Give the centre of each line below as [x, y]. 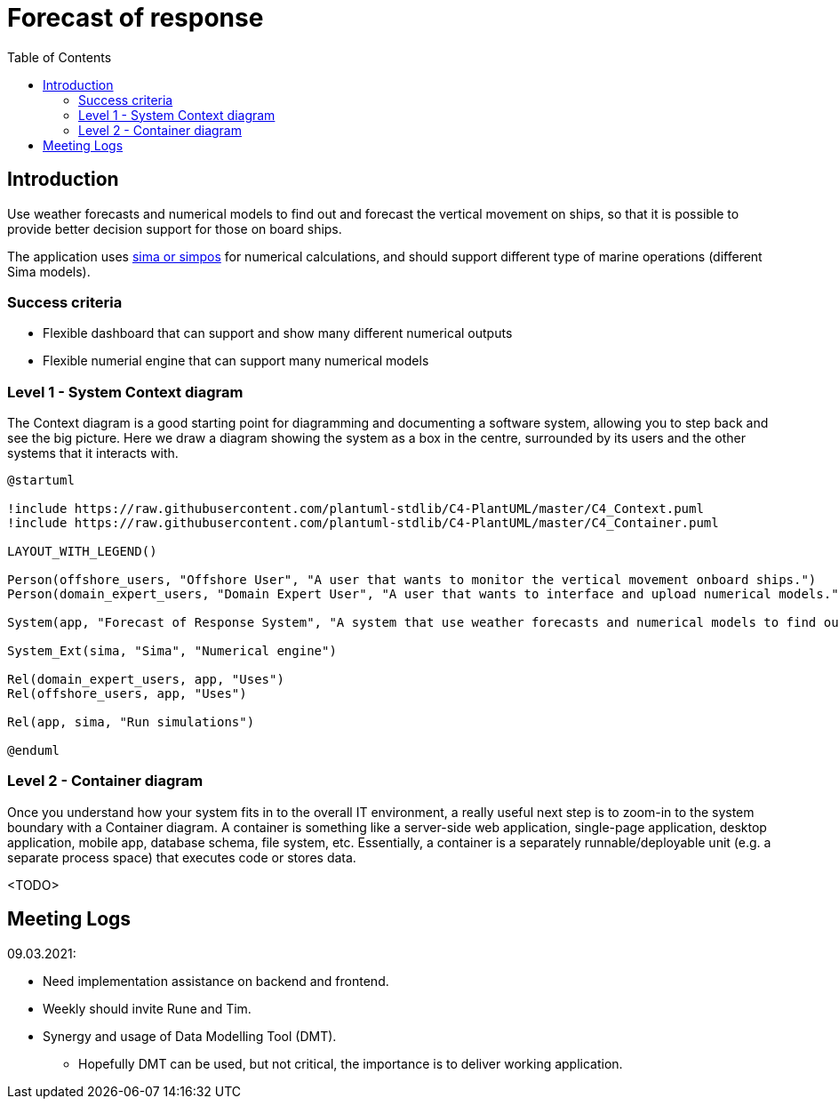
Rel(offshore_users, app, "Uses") [127, 694]
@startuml [41, 481]
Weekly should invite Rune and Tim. [147, 1008]
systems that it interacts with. [93, 453]
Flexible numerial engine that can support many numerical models [236, 361]
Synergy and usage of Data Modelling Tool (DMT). [190, 1036]
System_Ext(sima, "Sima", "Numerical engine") [172, 651]
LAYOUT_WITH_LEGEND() [82, 552]
